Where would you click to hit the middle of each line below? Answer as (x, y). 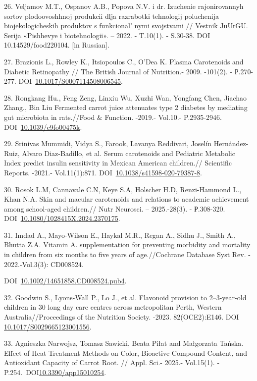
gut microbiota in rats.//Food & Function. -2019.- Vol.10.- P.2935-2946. (113, 117)
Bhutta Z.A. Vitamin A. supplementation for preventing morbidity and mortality (127, 245)
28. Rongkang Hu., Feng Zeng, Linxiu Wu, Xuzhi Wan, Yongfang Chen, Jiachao (126, 97)
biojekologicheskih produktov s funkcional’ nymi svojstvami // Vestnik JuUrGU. (126, 26)
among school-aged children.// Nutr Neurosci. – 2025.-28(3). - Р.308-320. (115, 208)
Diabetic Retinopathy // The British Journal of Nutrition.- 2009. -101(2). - (118, 71)
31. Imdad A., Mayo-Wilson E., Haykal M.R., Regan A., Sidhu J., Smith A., (120, 235)
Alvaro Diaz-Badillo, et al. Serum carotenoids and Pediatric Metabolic (128, 153)
